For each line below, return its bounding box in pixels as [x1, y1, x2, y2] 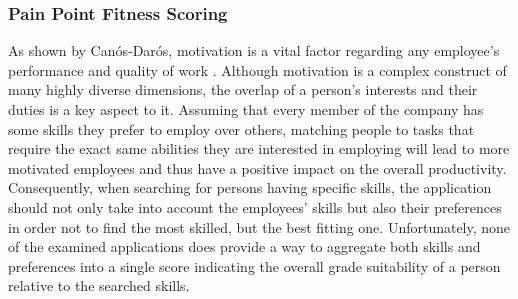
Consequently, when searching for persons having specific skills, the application [8, 177, 492, 198]
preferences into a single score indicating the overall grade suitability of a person [8, 255, 501, 276]
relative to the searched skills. [8, 275, 190, 296]
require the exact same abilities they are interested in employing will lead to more [8, 138, 510, 159]
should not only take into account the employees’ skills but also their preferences [8, 196, 502, 217]
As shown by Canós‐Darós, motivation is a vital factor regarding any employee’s [8, 40, 500, 61]
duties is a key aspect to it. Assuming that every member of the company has [8, 99, 484, 119]
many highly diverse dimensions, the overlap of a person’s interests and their [8, 79, 478, 100]
